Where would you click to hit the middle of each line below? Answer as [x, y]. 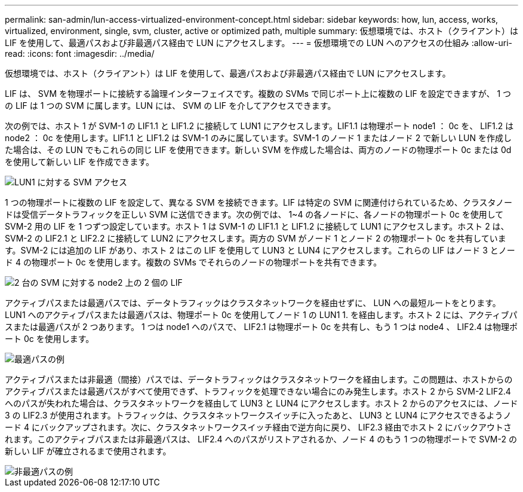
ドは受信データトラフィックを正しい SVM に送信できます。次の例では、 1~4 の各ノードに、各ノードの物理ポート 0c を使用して [254, 214]
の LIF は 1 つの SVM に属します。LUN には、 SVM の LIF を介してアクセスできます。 [170, 106]
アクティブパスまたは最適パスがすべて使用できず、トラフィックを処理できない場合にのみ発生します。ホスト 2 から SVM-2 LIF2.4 [258, 391]
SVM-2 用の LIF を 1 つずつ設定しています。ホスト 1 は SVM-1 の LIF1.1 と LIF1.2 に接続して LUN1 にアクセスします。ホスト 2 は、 [257, 226]
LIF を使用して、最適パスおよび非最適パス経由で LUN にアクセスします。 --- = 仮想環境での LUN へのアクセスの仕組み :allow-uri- [259, 43]
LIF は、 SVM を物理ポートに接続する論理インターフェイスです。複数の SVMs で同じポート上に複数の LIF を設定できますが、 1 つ [258, 94]
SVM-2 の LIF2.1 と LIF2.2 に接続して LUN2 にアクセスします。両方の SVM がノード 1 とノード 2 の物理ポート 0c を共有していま [256, 238]
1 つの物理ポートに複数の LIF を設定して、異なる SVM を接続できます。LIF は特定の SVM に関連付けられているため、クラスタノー [259, 202]
